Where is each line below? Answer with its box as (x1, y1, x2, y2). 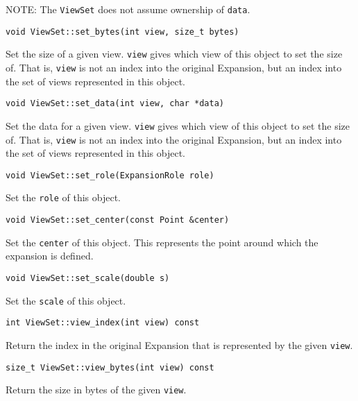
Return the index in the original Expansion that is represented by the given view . (6, 337, 353, 352)
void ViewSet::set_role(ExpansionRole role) (6, 170, 214, 180)
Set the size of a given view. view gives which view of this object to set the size (6, 46, 343, 61)
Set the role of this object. (6, 190, 121, 205)
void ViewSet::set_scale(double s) (6, 273, 170, 283)
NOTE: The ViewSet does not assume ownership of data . (6, 2, 250, 16)
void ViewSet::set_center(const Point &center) (6, 215, 230, 225)
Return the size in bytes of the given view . (6, 382, 187, 397)
